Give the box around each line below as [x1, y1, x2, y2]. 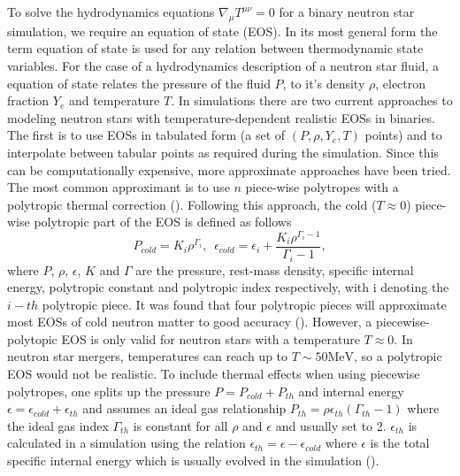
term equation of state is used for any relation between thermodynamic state [7, 39, 424, 58]
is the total [370, 434, 430, 452]
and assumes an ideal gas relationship [82, 399, 287, 418]
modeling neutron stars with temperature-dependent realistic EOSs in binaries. [7, 108, 435, 127]
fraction [7, 91, 50, 110]
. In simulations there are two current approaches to [171, 91, 453, 110]
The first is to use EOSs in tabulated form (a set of [7, 126, 286, 144]
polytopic [7, 329, 57, 348]
